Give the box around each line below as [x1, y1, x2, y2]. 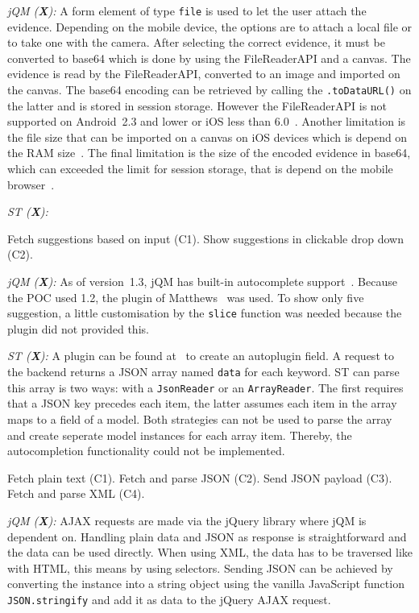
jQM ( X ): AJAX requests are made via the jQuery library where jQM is [7, 512, 367, 528]
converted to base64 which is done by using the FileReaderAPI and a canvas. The [7, 49, 411, 66]
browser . [7, 176, 55, 193]
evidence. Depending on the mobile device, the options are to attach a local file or [7, 18, 412, 35]
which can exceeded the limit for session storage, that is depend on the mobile [7, 160, 393, 177]
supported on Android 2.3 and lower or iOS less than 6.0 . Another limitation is [7, 113, 406, 130]
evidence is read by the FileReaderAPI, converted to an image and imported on [7, 65, 400, 82]
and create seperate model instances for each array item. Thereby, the [7, 426, 352, 443]
